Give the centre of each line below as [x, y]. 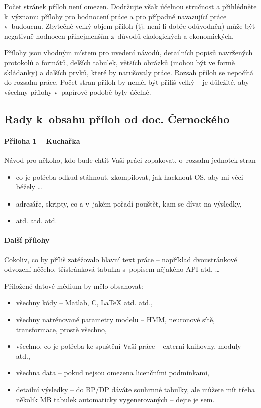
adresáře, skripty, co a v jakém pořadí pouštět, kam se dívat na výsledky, [129, 203]
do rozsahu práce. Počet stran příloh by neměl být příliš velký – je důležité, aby [127, 82]
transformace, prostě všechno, [61, 329]
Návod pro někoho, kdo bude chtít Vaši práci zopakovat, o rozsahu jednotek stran [130, 160]
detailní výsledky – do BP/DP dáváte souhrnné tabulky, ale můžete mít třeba [136, 390]
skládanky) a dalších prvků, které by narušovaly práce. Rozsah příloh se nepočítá [129, 72]
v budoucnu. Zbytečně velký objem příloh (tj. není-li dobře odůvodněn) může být [130, 26]
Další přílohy [27, 240]
